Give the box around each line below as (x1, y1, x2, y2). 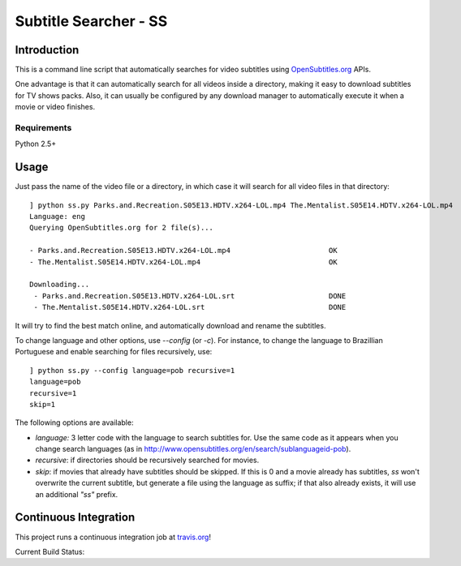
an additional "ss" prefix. (35, 489, 118, 499)
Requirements (15, 122, 72, 133)
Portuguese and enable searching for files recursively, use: (15, 347, 213, 357)
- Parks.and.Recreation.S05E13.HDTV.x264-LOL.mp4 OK (29, 246, 338, 255)
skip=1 (29, 400, 56, 409)
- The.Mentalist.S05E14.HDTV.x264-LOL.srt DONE (33, 302, 347, 312)
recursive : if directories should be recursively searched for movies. (35, 455, 260, 465)
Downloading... (29, 280, 90, 289)
